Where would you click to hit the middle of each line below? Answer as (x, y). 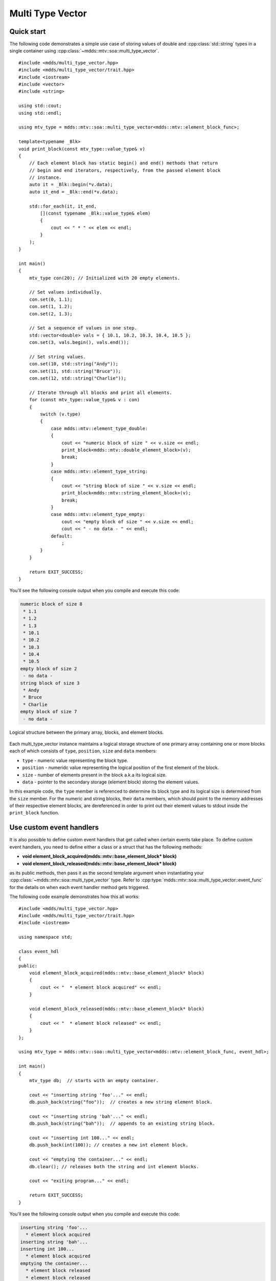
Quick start (28, 32)
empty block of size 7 (49, 712)
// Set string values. (57, 357)
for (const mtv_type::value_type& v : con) (84, 400)
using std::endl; (40, 113)
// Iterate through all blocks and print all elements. (100, 392)
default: (62, 536)
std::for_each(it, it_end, (63, 206)
